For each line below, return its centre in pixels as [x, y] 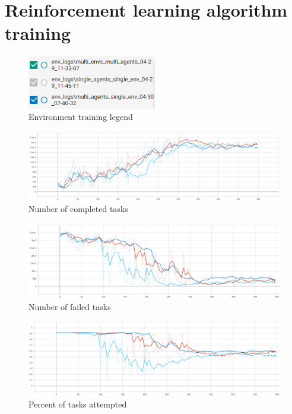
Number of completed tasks [78, 209]
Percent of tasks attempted [78, 404]
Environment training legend [81, 117]
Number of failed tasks [70, 306]
